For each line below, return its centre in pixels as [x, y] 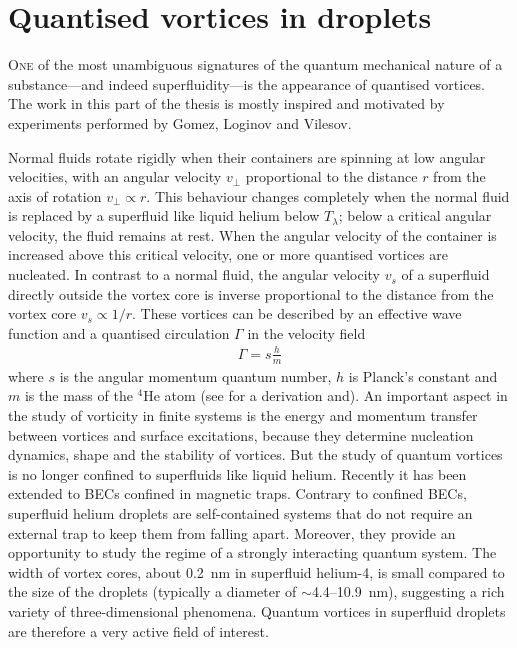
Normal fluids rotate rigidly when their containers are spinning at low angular [247, 156]
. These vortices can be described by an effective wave [296, 313]
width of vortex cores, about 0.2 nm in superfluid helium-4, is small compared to [256, 571]
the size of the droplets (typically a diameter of [152, 591]
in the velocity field [306, 332]
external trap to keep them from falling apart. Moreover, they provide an [232, 532]
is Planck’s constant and [423, 375]
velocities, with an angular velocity [115, 176]
